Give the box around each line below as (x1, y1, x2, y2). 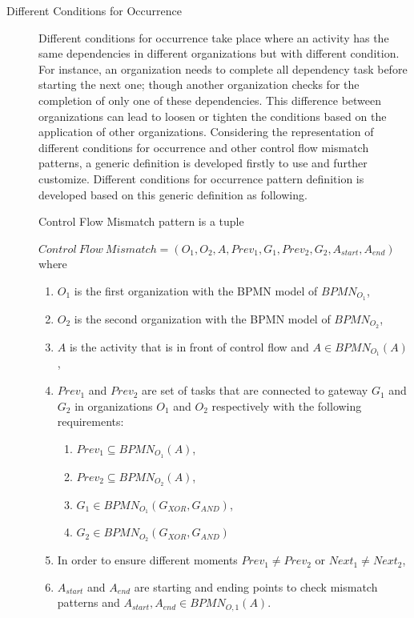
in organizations (74, 397, 153, 414)
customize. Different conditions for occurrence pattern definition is (38, 170, 364, 187)
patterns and (57, 594, 120, 611)
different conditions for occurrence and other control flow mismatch (38, 138, 369, 155)
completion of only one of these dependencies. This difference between (38, 91, 382, 108)
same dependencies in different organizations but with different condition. (38, 45, 400, 62)
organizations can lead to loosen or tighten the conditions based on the (38, 107, 387, 124)
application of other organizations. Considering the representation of (38, 123, 374, 140)
